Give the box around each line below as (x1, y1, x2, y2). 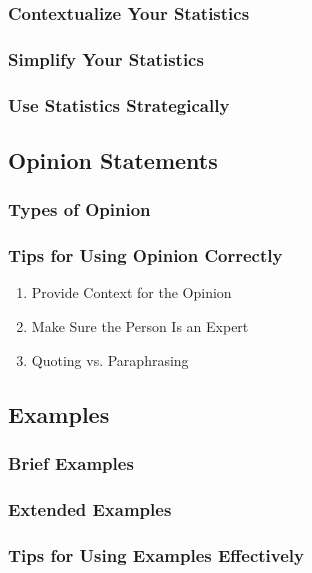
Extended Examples (8, 496, 172, 521)
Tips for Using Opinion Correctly (8, 243, 283, 268)
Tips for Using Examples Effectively (8, 542, 305, 567)
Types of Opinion (8, 197, 151, 222)
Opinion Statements (8, 144, 218, 175)
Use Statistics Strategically (8, 92, 230, 117)
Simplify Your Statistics (8, 46, 204, 71)
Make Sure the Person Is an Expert (31, 315, 249, 336)
